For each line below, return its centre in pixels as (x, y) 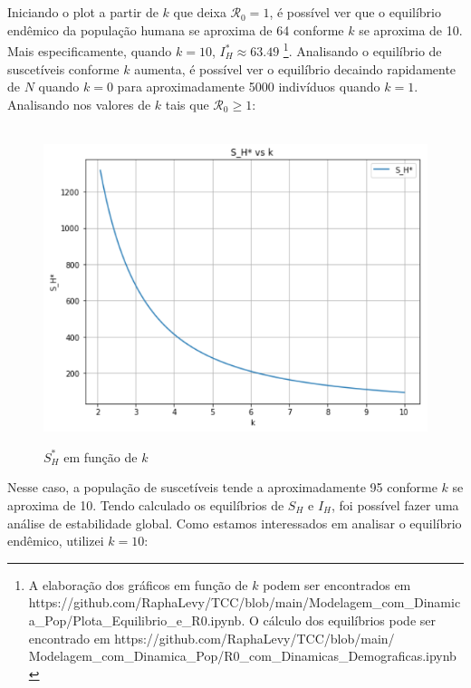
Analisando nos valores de (79, 104)
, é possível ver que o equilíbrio (355, 12)
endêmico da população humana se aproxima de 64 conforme (176, 29)
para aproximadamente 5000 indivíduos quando (249, 87)
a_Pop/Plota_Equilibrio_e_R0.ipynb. (137, 620)
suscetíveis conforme (63, 68)
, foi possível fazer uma (395, 505)
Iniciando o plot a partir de (83, 12)
